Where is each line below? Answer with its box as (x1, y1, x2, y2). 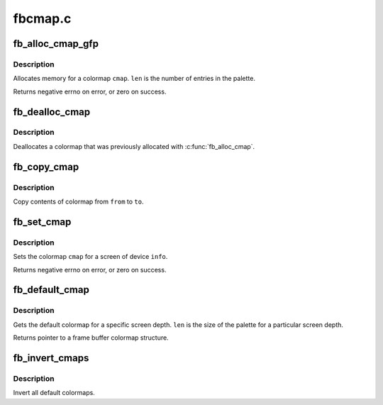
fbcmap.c (13, 11, 72, 26)
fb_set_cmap (13, 216, 72, 228)
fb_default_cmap (13, 284, 90, 296)
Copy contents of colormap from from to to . (13, 197, 145, 206)
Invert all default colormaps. (13, 389, 95, 397)
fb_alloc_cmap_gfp (13, 38, 99, 50)
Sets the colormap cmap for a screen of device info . (13, 253, 168, 261)
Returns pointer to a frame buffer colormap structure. (13, 333, 170, 342)
